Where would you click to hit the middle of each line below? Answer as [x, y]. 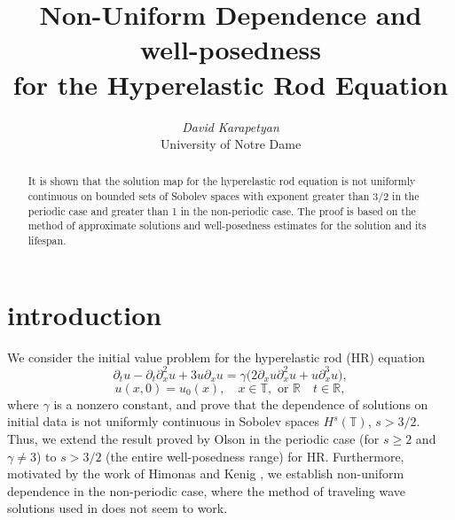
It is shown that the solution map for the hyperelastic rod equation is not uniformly [222, 181]
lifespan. [47, 241]
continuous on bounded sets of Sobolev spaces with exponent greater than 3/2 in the [224, 196]
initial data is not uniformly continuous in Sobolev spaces [163, 421]
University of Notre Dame [231, 144]
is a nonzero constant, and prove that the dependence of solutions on [241, 404]
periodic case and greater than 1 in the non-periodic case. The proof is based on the [222, 210]
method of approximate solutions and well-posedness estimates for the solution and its [227, 225]
